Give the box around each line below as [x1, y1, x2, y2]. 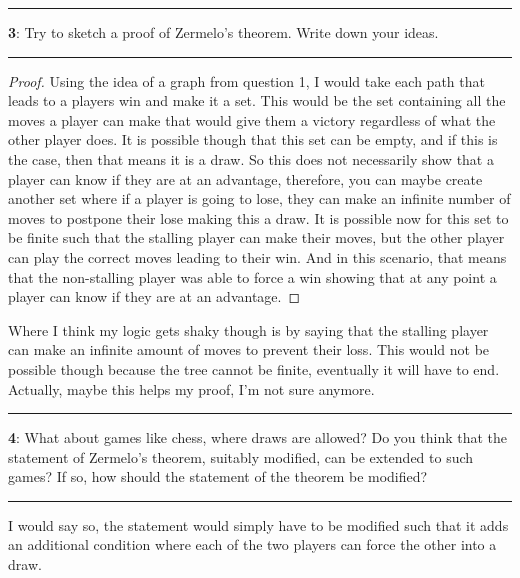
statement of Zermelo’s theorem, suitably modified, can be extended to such [8, 446, 474, 467]
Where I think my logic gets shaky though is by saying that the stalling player [8, 319, 489, 340]
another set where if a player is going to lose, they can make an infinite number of [8, 188, 511, 209]
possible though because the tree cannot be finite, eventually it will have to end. [8, 358, 500, 379]
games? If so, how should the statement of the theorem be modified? [8, 466, 428, 487]
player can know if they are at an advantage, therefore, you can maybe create [8, 168, 483, 189]
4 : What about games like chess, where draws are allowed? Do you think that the [8, 427, 508, 448]
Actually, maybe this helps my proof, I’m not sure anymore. [8, 378, 375, 399]
